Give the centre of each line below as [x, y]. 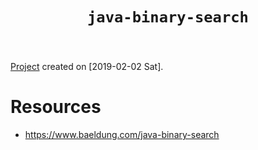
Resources [56, 107]
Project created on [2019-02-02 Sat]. [87, 67]
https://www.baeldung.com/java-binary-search [122, 135]
